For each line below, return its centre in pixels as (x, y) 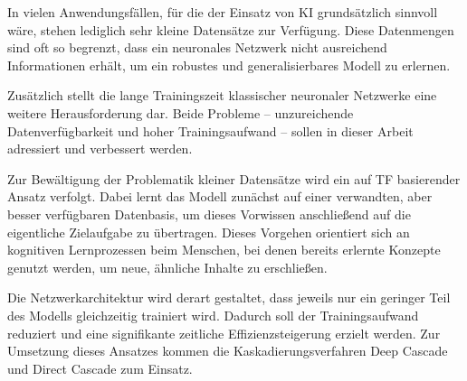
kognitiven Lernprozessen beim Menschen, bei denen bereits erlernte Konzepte (224, 250)
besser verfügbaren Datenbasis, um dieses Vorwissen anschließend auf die (209, 214)
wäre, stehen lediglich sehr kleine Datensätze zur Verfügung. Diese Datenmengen (231, 29)
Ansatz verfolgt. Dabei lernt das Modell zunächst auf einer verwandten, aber (220, 196)
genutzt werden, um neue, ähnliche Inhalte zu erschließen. (167, 267)
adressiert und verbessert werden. (100, 149)
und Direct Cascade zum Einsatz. (100, 368)
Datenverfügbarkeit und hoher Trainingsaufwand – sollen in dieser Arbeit (210, 130)
